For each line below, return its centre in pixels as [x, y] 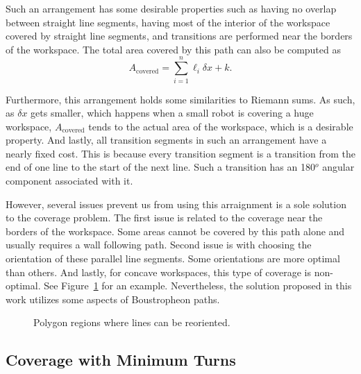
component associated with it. [69, 181]
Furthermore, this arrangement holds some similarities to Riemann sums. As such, [180, 99]
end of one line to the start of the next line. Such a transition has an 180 [160, 167]
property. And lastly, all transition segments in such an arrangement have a [166, 140]
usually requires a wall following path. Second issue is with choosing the [159, 245]
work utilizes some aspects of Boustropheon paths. [113, 299]
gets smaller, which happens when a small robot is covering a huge [172, 113]
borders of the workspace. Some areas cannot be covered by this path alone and [175, 231]
